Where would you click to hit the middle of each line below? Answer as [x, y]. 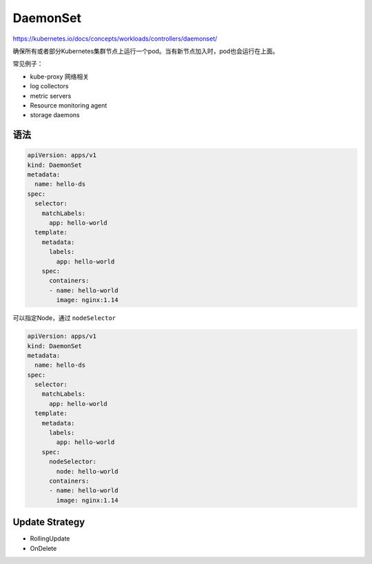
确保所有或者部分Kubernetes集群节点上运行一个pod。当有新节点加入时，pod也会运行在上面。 [146, 51]
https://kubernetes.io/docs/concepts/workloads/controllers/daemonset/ [115, 39]
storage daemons [55, 115]
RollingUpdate [50, 538]
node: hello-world [87, 471]
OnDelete [43, 548]
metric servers [51, 96]
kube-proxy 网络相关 [60, 77]
